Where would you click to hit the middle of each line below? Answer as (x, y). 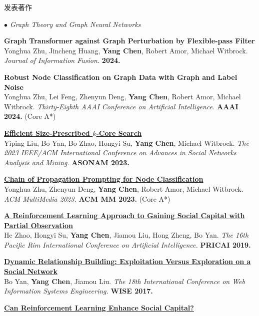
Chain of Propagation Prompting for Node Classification (104, 179)
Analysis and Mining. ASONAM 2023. (67, 162)
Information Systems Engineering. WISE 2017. (78, 291)
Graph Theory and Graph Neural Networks (75, 24)
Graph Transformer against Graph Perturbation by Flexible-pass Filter (129, 41)
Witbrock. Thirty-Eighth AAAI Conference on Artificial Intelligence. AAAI (121, 106)
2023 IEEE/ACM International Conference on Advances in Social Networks (120, 153)
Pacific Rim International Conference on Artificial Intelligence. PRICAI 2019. (127, 244)
